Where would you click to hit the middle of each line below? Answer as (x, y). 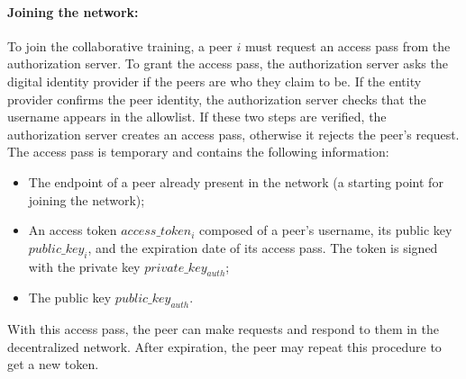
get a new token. (53, 364)
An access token (73, 230)
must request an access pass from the (347, 45)
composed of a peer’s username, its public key (326, 230)
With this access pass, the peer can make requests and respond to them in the (224, 329)
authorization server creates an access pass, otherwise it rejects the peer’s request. (233, 134)
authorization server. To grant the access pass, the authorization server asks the (228, 63)
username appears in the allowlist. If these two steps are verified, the (197, 117)
